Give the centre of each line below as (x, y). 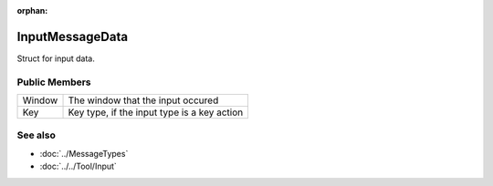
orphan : (32, 10)
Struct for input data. (56, 58)
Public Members (54, 82)
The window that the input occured (143, 100)
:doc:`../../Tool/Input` (79, 166)
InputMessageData (72, 36)
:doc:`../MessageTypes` (84, 153)
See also (37, 135)
